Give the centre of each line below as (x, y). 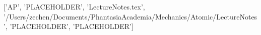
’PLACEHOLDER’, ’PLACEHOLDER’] (72, 26)
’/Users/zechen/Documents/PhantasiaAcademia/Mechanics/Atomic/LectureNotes (130, 16)
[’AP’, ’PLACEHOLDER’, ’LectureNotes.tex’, (74, 6)
